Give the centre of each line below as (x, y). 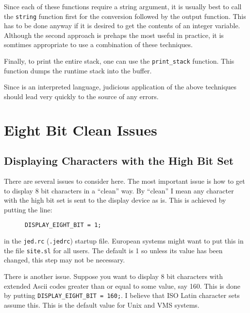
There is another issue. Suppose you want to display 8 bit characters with (113, 276)
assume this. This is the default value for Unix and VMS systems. (102, 304)
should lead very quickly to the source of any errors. (81, 96)
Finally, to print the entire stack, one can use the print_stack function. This (119, 61)
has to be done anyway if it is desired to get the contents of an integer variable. (122, 26)
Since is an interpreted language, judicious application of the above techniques (120, 87)
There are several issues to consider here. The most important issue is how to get (125, 181)
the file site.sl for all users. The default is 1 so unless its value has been (113, 250)
